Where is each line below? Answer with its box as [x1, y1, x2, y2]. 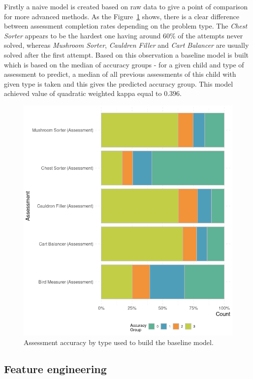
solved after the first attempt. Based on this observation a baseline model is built [4, 49, 249, 60]
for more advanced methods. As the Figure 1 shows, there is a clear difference [4, 11, 239, 21]
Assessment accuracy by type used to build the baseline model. [24, 337, 214, 347]
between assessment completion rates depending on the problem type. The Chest [4, 21, 248, 31]
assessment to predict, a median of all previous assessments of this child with [4, 69, 236, 79]
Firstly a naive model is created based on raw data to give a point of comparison [4, 1, 248, 11]
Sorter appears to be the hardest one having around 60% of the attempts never [4, 30, 243, 40]
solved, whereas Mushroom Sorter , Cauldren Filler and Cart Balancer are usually [4, 40, 249, 50]
